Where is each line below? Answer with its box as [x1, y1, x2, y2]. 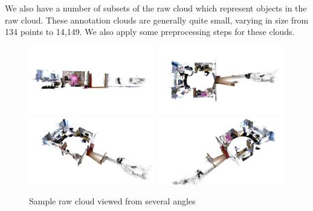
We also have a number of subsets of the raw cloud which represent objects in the [5, 2, 307, 14]
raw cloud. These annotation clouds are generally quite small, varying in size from [5, 13, 309, 26]
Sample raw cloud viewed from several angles [29, 195, 196, 207]
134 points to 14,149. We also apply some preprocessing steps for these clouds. [5, 25, 295, 38]
